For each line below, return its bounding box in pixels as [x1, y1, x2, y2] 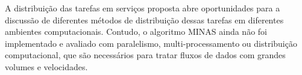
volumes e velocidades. [5, 60, 88, 73]
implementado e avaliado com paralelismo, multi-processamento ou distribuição [5, 37, 297, 49]
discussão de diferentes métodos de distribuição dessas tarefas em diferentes [5, 13, 284, 26]
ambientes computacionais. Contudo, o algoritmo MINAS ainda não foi [5, 25, 267, 38]
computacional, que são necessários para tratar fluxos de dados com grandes [5, 49, 286, 61]
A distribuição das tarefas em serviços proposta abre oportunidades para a [5, 2, 280, 14]
